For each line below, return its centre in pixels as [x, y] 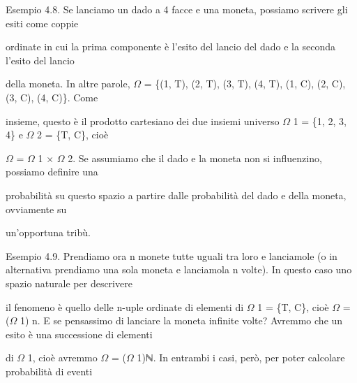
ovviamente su [36, 209]
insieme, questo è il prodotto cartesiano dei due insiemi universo [143, 121]
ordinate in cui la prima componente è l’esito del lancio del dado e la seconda [171, 46]
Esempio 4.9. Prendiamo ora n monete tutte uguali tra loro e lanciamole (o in [172, 255]
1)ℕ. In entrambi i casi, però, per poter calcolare [241, 357]
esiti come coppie [42, 23]
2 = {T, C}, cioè [73, 135]
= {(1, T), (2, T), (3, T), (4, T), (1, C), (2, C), [245, 84]
